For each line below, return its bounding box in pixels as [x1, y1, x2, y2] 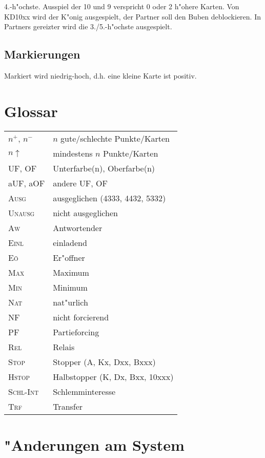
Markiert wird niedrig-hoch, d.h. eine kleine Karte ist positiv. [4, 70, 197, 81]
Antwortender [53, 221, 103, 234]
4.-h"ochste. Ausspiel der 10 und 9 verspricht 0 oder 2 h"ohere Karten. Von [4, 1, 239, 11]
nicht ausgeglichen [53, 206, 118, 219]
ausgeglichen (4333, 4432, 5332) [53, 192, 166, 204]
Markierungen [4, 46, 80, 62]
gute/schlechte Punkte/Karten [60, 132, 170, 144]
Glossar [4, 100, 58, 121]
